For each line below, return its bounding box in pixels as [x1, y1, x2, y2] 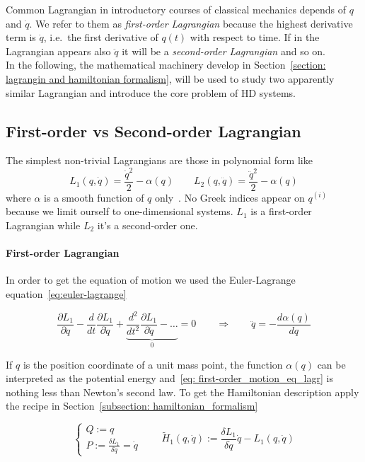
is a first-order [250, 204, 312, 219]
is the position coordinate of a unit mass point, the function [23, 357, 283, 371]
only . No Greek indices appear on [155, 190, 305, 204]
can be [317, 357, 346, 371]
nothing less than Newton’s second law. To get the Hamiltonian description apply [6, 384, 359, 399]
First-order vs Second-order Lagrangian [6, 120, 301, 142]
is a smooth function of [44, 190, 144, 204]
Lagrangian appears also [6, 43, 111, 58]
